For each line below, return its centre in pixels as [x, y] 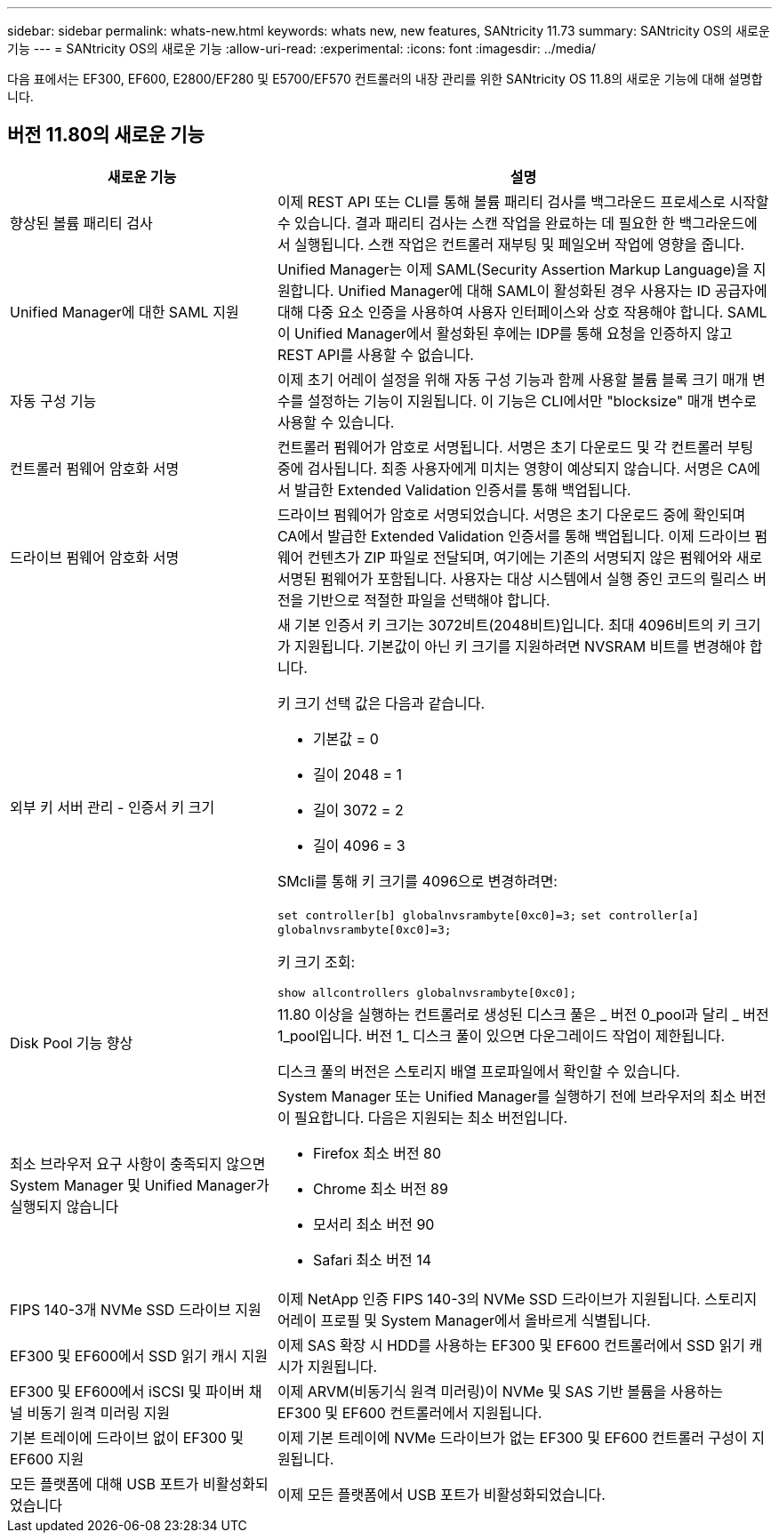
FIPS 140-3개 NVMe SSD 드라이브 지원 [136, 1309]
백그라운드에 [718, 223]
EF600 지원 [47, 1459]
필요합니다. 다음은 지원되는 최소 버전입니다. [431, 1117]
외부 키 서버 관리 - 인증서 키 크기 [112, 807]
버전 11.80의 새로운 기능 [106, 135]
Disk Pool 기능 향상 [72, 1043]
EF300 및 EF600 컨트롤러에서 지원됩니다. [410, 1412]
